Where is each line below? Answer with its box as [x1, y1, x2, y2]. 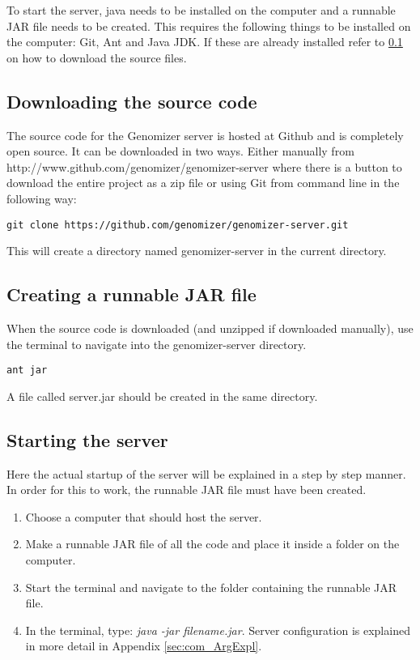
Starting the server [6, 427, 168, 452]
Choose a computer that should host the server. [25, 508, 262, 525]
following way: [6, 189, 77, 207]
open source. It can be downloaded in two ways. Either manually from [6, 143, 354, 160]
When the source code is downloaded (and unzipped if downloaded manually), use [6, 320, 414, 336]
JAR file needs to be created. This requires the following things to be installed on [6, 17, 411, 34]
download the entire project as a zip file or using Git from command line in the [6, 174, 400, 191]
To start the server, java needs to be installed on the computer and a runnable [6, 2, 396, 18]
